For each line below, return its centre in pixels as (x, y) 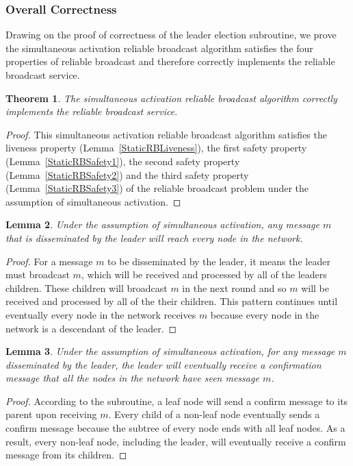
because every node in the (265, 314)
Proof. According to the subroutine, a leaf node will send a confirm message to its (177, 401)
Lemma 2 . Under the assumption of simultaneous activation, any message (162, 224)
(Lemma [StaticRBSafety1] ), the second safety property (123, 161)
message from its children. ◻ (66, 455)
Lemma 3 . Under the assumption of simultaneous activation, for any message (170, 351)
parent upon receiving (51, 414)
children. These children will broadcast (87, 287)
